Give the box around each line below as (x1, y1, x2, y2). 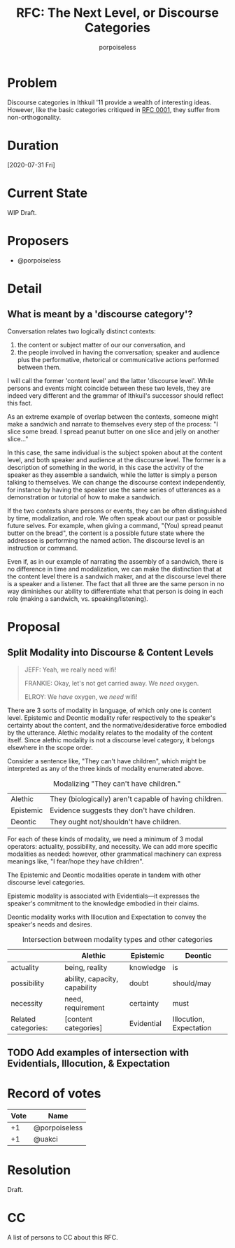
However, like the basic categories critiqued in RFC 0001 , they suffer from (7, 105, 220, 113)
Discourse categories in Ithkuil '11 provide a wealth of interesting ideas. (7, 98, 212, 106)
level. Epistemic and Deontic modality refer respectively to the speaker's (7, 713, 216, 722)
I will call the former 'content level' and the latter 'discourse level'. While (7, 376, 215, 384)
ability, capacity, (64, 973, 119, 983)
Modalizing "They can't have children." (52, 779, 181, 789)
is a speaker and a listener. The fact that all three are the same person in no (7, 579, 225, 588)
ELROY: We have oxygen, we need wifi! (24, 692, 138, 701)
